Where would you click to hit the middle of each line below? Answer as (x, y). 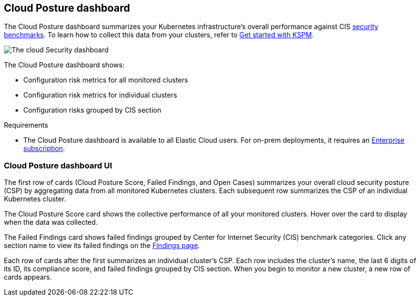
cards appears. (28, 277)
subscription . (44, 149)
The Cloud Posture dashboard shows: (64, 65)
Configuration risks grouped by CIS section (92, 110)
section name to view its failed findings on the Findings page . (102, 246)
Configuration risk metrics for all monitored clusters (106, 80)
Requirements (26, 125)
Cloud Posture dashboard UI (58, 165)
